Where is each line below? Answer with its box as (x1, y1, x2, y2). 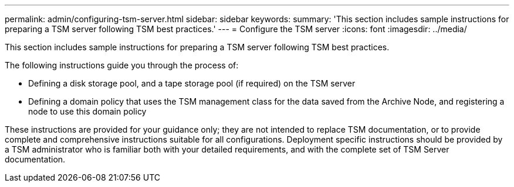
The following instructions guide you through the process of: (5, 60, 239, 70)
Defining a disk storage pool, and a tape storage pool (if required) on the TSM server (28, 78, 356, 88)
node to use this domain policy (28, 106, 147, 116)
